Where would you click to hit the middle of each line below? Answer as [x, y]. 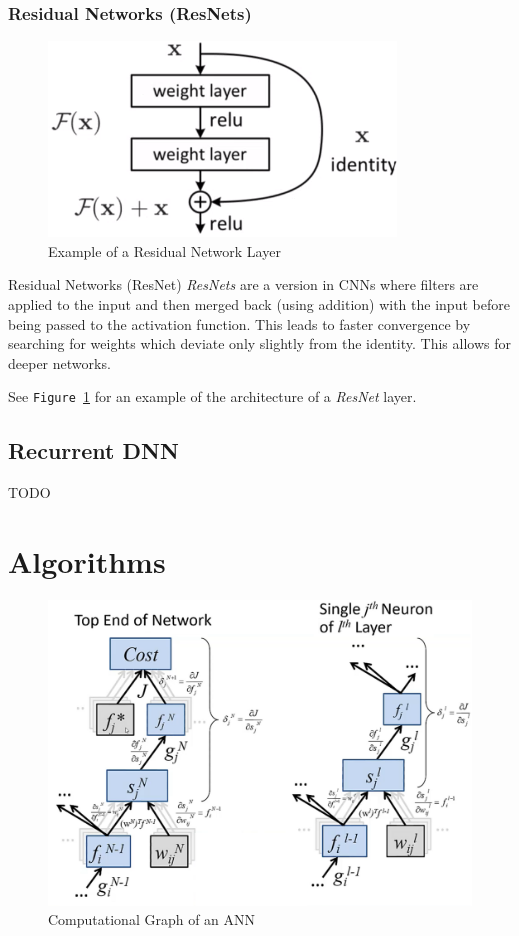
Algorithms [87, 561]
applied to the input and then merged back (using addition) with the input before [259, 304]
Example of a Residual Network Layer [164, 250]
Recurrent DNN [93, 450]
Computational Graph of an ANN [152, 919]
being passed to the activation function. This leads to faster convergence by [239, 323]
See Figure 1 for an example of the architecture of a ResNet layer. [212, 396]
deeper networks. [59, 362]
